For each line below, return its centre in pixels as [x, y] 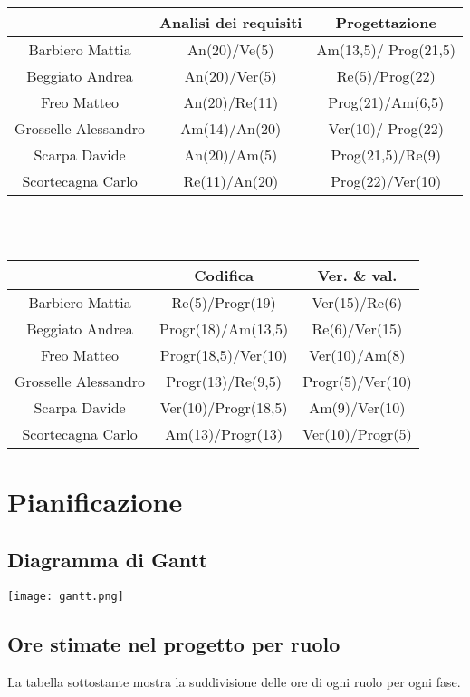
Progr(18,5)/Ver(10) [224, 355]
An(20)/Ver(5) [230, 76]
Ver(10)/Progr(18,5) [224, 408]
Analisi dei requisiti [231, 22]
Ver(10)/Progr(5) [357, 434]
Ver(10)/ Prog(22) [386, 128]
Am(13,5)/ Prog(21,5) [386, 49]
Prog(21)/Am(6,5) [386, 102]
